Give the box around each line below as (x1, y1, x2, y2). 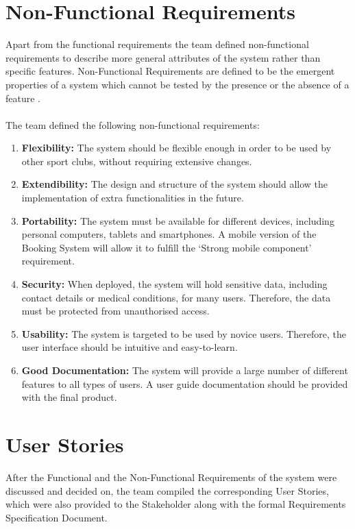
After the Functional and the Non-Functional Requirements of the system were (5, 469, 337, 484)
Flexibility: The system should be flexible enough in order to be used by (21, 140, 332, 155)
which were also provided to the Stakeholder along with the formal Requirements (5, 497, 346, 511)
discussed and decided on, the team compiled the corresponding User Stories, (5, 483, 329, 497)
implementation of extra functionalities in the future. (21, 190, 244, 205)
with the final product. (21, 390, 117, 404)
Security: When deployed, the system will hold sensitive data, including (21, 277, 328, 291)
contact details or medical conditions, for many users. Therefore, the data (21, 290, 331, 304)
